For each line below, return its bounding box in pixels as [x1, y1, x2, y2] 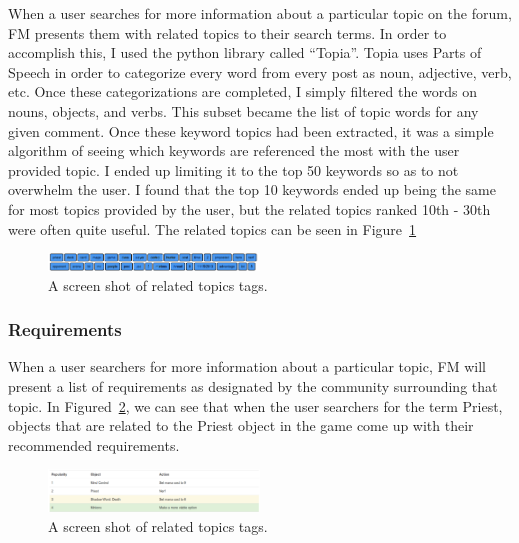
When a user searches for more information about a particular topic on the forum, [8, 3, 512, 23]
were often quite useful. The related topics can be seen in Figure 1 [8, 218, 417, 239]
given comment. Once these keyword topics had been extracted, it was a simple [8, 120, 494, 141]
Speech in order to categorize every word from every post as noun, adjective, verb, [8, 61, 512, 82]
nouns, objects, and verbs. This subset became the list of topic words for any [8, 100, 479, 121]
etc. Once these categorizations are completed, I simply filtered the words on [8, 81, 478, 102]
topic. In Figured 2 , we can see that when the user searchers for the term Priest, [8, 395, 503, 416]
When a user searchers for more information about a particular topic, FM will [8, 356, 486, 377]
